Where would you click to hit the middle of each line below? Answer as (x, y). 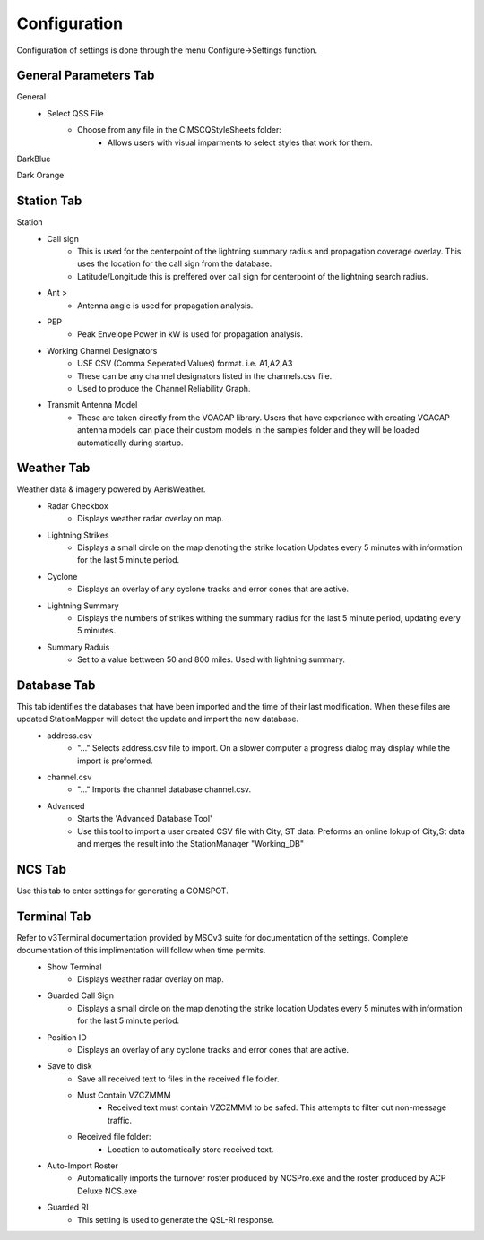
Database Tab (56, 685)
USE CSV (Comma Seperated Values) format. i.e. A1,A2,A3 (185, 364)
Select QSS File (76, 113)
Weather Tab (53, 468)
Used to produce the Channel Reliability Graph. (164, 388)
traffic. (120, 1120)
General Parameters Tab (86, 76)
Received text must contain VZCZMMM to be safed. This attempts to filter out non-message (277, 1107)
